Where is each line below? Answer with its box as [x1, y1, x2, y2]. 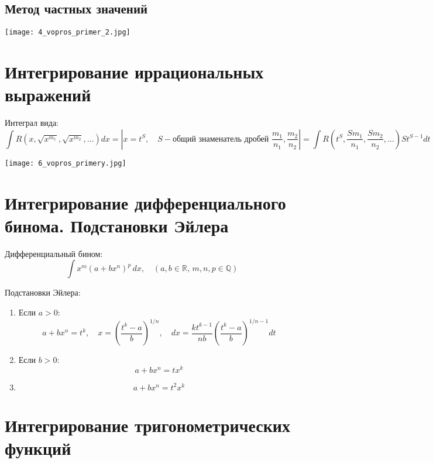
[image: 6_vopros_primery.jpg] [5, 159, 126, 167]
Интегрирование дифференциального [5, 190, 286, 214]
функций [5, 436, 71, 460]
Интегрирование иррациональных [5, 60, 264, 84]
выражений [5, 83, 91, 107]
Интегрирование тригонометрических [5, 413, 290, 437]
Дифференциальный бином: [5, 247, 103, 259]
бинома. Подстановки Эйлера [5, 213, 229, 237]
